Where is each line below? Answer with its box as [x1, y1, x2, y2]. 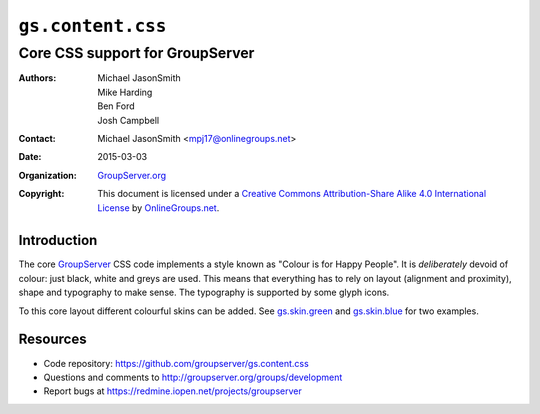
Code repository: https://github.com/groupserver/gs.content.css [43, 357, 309, 369]
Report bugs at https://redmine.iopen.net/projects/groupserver [43, 385, 302, 397]
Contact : [18, 132, 57, 144]
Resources [18, 331, 87, 348]
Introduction [18, 232, 98, 249]
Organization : [18, 169, 77, 181]
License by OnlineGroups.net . [97, 201, 220, 214]
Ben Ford [97, 100, 135, 112]
